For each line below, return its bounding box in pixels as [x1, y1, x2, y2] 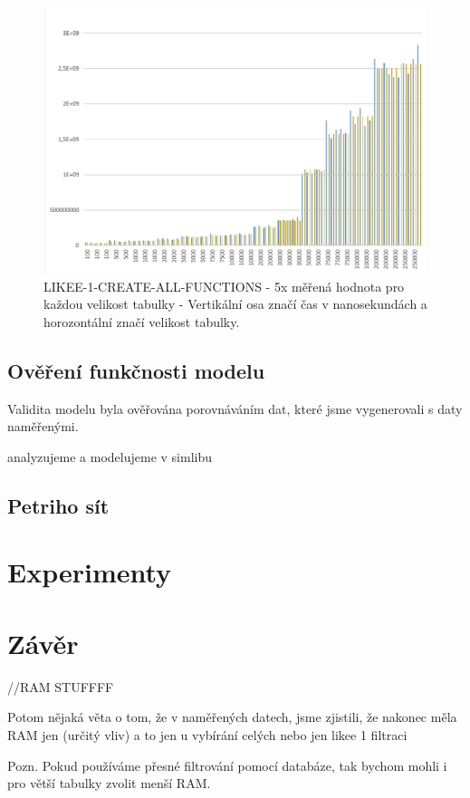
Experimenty [7, 553, 172, 591]
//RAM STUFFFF [7, 677, 114, 696]
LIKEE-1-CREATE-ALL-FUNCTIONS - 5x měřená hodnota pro [43, 276, 405, 295]
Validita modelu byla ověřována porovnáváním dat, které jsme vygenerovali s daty [7, 399, 463, 418]
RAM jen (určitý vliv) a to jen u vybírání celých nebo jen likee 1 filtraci [7, 725, 408, 744]
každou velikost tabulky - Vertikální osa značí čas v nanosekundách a [43, 294, 427, 313]
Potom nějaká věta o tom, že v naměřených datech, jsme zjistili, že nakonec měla [7, 707, 457, 726]
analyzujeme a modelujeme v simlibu [7, 447, 213, 466]
